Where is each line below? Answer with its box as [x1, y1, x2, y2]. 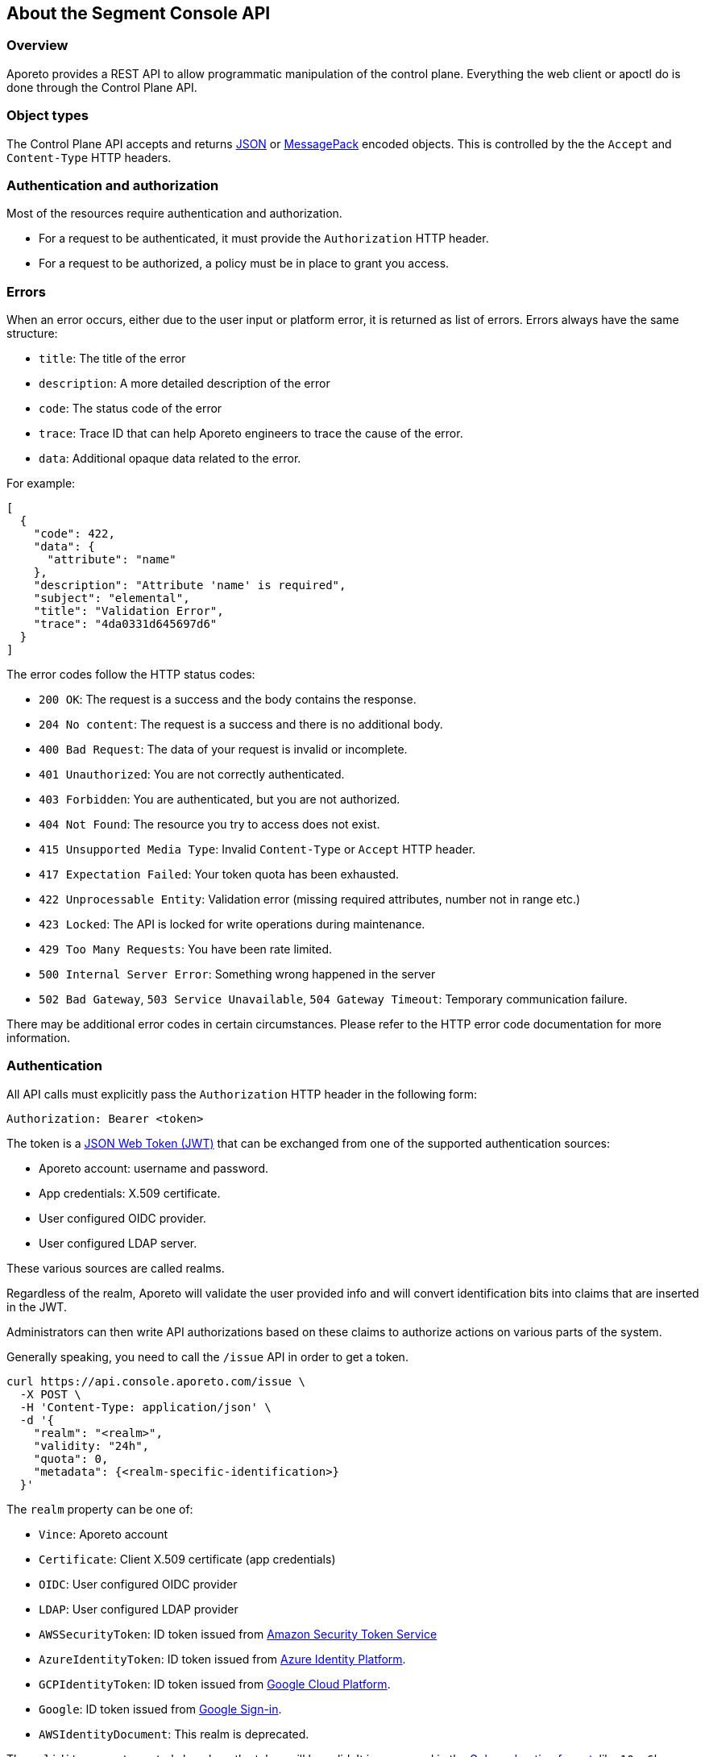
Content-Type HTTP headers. [6, 150, 172, 164]
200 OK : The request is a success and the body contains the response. [39, 692, 417, 707]
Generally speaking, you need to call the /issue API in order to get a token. [6, 1349, 408, 1364]
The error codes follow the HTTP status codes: [6, 667, 255, 682]
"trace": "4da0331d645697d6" [33, 617, 218, 631]
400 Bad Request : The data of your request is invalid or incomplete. [39, 742, 408, 757]
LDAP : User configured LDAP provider [39, 1601, 238, 1616]
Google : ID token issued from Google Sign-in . [39, 1701, 282, 1716]
